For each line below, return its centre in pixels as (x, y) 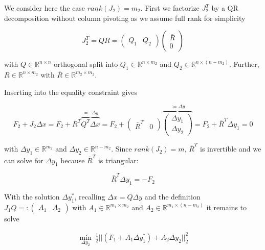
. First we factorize (170, 8)
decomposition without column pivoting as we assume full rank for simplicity (125, 18)
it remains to (227, 207)
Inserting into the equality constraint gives (71, 92)
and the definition (172, 196)
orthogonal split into (86, 64)
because (73, 160)
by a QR (225, 8)
